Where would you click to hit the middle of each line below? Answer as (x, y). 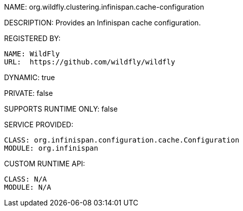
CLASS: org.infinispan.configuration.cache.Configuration (122, 140)
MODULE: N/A (28, 187)
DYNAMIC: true (30, 77)
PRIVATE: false (29, 93)
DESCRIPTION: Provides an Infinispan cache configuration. (102, 23)
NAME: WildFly (32, 54)
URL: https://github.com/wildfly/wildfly (90, 62)
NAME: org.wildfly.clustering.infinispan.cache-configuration (104, 7)
